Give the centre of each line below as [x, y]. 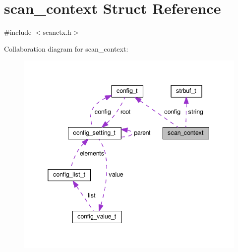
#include [18, 32]
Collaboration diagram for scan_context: [66, 48]
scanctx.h [57, 32]
